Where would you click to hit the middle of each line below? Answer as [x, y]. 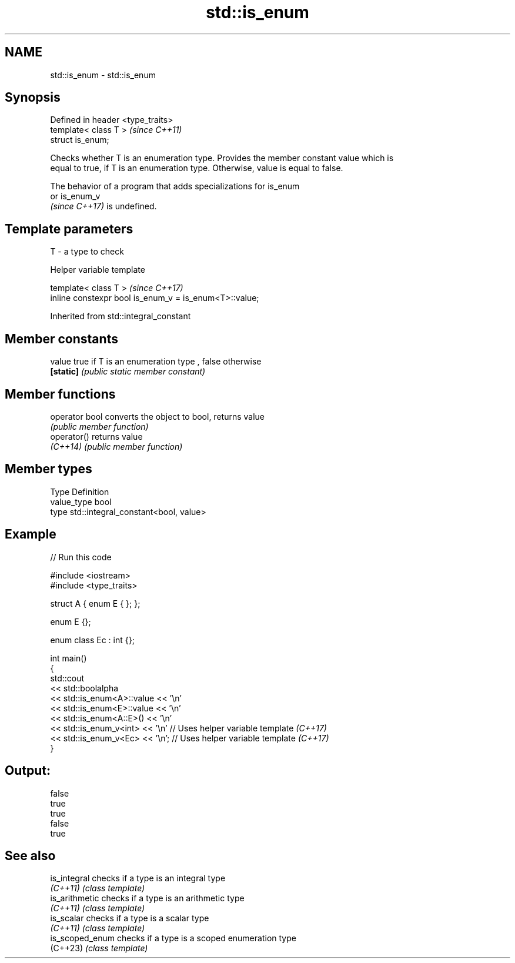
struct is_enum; [80, 140]
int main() [68, 658]
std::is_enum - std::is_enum [103, 75]
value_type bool [81, 501]
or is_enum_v [75, 196]
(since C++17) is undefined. [103, 206]
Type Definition [80, 491]
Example [31, 534]
